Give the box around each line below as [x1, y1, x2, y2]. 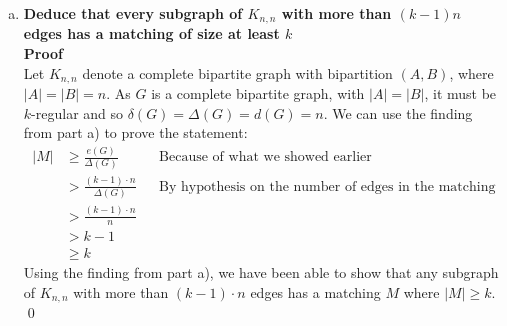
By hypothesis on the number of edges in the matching [159, 179, 496, 194]
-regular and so [31, 102, 124, 123]
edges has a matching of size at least [23, 23, 280, 44]
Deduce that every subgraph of [23, 3, 243, 23]
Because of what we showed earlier [159, 150, 372, 165]
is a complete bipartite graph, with [151, 83, 365, 104]
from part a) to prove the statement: [23, 122, 248, 143]
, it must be [424, 83, 497, 104]
